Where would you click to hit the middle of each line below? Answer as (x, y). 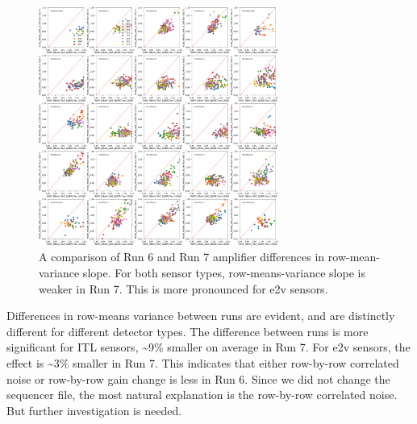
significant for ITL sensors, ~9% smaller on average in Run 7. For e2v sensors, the (208, 347)
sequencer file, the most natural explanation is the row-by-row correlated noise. (202, 395)
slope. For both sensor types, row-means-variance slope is (224, 272)
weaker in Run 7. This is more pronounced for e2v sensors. (183, 288)
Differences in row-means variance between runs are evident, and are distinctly (201, 316)
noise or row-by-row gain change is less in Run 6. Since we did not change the (198, 378)
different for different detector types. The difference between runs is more (188, 331)
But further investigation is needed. (94, 410)
